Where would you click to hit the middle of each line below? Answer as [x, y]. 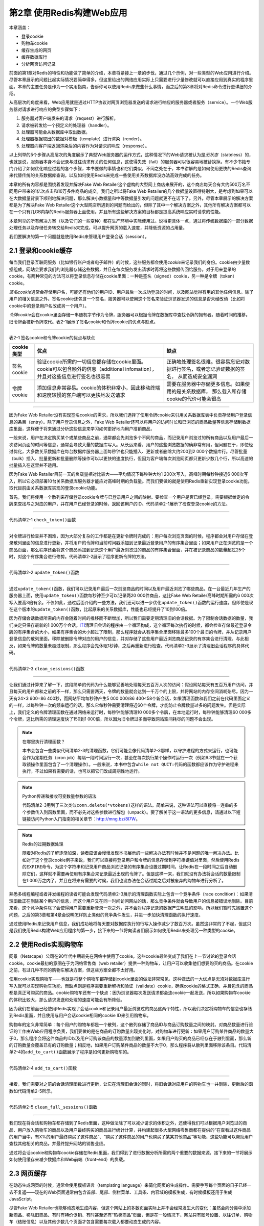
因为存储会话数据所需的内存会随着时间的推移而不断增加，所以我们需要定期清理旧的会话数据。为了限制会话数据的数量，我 [131, 618]
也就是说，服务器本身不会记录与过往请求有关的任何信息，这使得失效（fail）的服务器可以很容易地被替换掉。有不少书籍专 [130, 161]
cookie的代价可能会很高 [194, 399]
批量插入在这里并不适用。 [35, 465]
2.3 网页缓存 [28, 1174]
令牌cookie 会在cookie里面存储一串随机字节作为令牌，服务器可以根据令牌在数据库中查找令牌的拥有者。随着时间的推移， [130, 315]
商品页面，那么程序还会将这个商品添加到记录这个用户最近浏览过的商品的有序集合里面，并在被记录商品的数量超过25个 [127, 550]
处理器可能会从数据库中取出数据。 [55, 132]
